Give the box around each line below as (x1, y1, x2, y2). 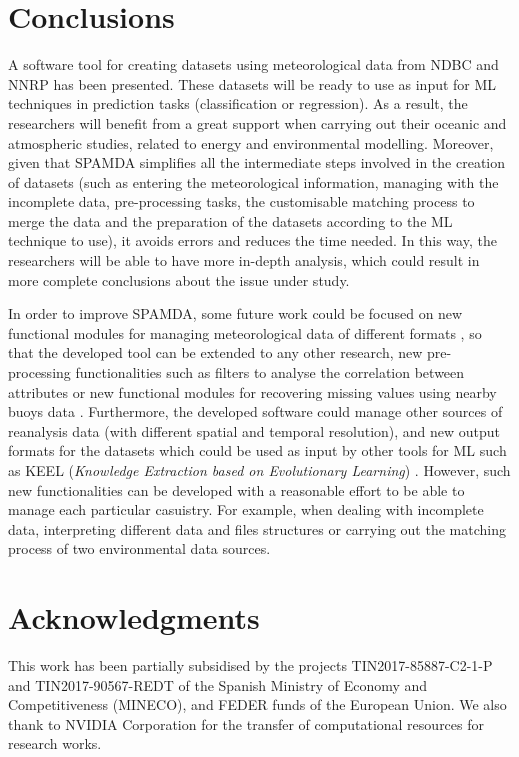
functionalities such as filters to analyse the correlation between (75, 362, 465, 383)
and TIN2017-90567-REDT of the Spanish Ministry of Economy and (8, 674, 428, 695)
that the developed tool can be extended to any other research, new (8, 342, 423, 363)
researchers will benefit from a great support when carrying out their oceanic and (8, 112, 507, 133)
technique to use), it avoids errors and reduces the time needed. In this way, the (8, 230, 497, 251)
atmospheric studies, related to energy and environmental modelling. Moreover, (8, 132, 494, 153)
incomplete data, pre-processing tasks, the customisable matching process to (8, 191, 475, 212)
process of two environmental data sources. (8, 538, 271, 559)
